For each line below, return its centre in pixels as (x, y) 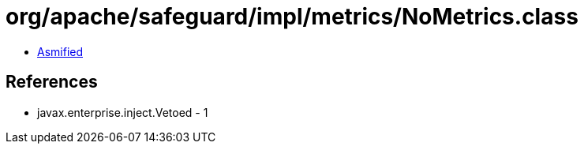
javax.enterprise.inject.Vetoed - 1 (123, 112)
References (52, 82)
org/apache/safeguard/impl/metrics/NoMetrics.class (292, 17)
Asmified (60, 51)
